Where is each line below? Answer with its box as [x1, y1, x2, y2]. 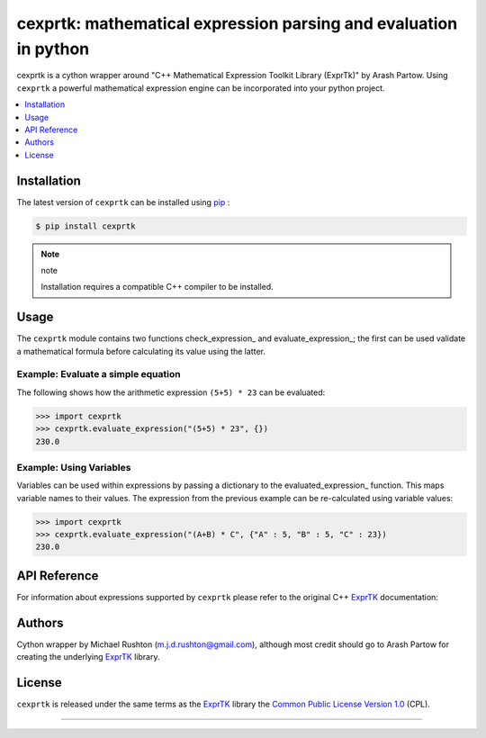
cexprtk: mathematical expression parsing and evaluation [16, 13, 458, 33]
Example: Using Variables [16, 461, 131, 473]
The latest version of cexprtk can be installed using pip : [16, 196, 230, 207]
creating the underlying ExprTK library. [16, 652, 160, 662]
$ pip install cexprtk [35, 220, 136, 231]
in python [16, 39, 90, 58]
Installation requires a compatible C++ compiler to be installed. [40, 282, 274, 292]
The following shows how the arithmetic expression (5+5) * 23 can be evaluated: [16, 387, 326, 398]
